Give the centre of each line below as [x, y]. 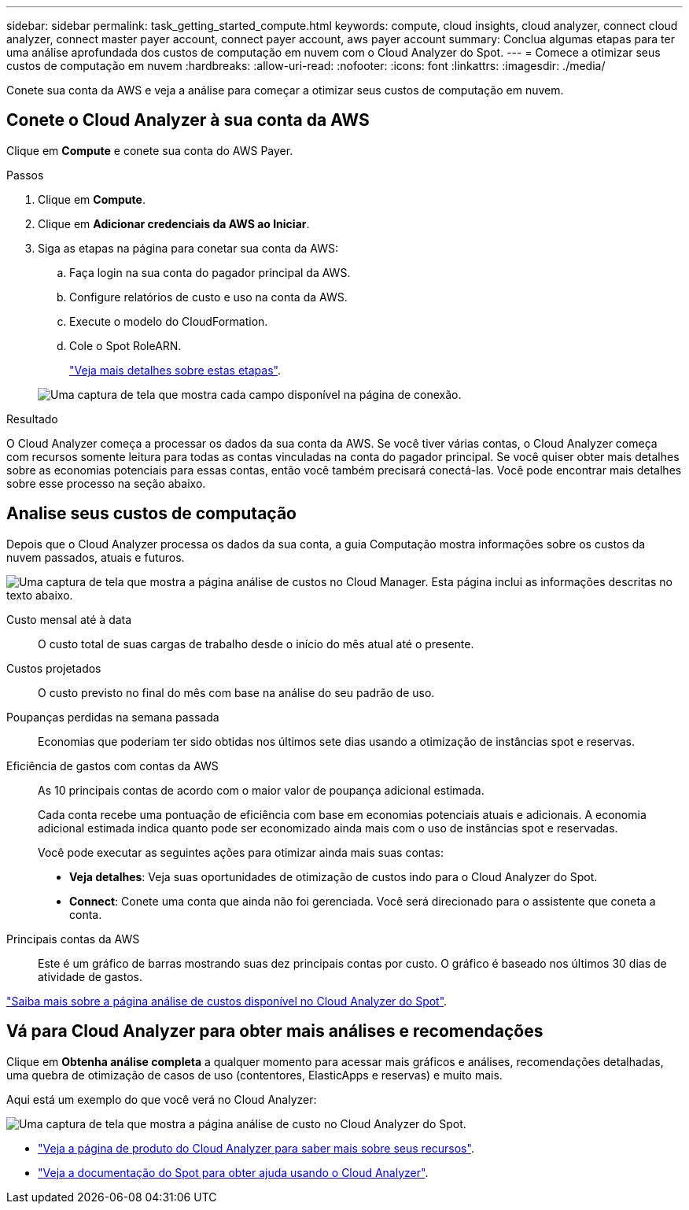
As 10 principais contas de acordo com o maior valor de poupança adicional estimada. [261, 790]
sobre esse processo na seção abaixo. [106, 483]
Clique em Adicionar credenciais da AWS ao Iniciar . [174, 223]
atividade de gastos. [90, 976]
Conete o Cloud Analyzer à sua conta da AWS [188, 120]
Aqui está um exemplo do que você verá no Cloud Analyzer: [162, 1099]
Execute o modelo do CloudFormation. [169, 321]
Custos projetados [54, 668]
